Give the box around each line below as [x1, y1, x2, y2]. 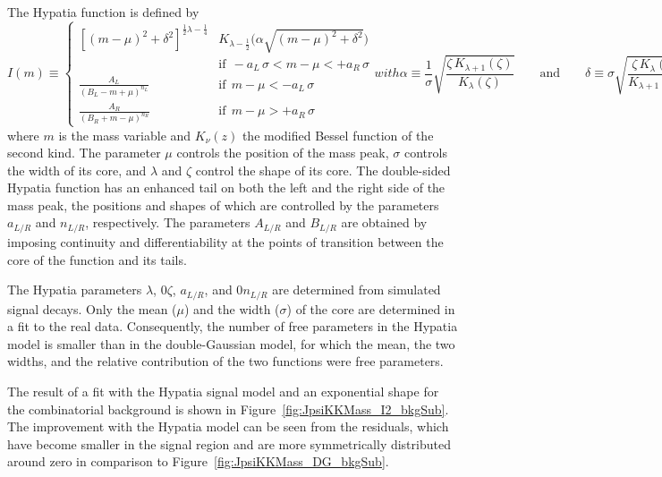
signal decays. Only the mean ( [7, 299, 177, 318]
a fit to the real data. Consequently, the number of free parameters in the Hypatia [7, 317, 458, 336]
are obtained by [341, 213, 428, 232]
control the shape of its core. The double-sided [195, 160, 451, 179]
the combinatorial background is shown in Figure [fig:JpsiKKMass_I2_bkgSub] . [7, 399, 449, 418]
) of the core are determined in [286, 299, 455, 318]
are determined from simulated [272, 280, 441, 299]
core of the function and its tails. [7, 250, 187, 268]
